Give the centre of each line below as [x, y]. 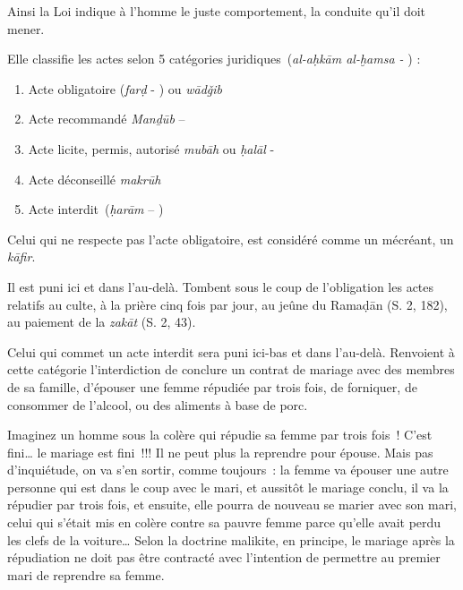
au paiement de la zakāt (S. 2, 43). [102, 322]
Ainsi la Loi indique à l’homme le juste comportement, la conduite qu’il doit [217, 11]
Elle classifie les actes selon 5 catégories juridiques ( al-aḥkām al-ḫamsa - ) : [214, 59]
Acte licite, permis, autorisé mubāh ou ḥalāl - [151, 148]
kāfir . [21, 257]
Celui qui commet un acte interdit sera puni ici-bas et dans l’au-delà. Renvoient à [231, 351]
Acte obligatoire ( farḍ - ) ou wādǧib [125, 88]
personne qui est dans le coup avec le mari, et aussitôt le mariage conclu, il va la [228, 487]
